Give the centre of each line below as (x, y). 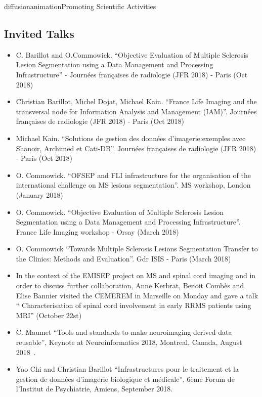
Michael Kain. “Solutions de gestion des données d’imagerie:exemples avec (131, 138)
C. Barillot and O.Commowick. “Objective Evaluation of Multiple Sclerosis (132, 54)
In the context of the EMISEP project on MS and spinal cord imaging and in (136, 275)
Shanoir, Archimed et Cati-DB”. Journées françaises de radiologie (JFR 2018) (136, 148)
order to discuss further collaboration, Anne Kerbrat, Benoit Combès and (130, 285)
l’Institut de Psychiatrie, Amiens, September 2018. (94, 389)
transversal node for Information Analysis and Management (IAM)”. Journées (136, 111)
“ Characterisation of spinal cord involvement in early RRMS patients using (134, 305)
